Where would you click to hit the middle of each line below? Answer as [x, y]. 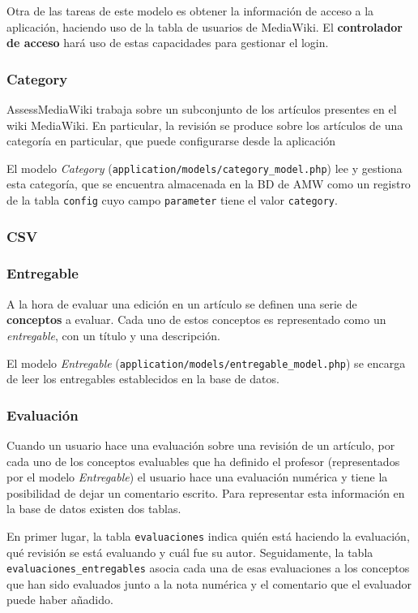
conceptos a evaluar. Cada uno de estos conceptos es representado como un [196, 319]
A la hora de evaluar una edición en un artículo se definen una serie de [182, 303]
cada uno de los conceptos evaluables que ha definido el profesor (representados [203, 461]
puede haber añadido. [60, 600]
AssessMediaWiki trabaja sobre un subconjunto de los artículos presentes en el [202, 109]
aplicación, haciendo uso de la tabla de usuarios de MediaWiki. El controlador [205, 26]
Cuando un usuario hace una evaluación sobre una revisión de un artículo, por [201, 445]
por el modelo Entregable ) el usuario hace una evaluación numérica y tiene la [197, 477]
